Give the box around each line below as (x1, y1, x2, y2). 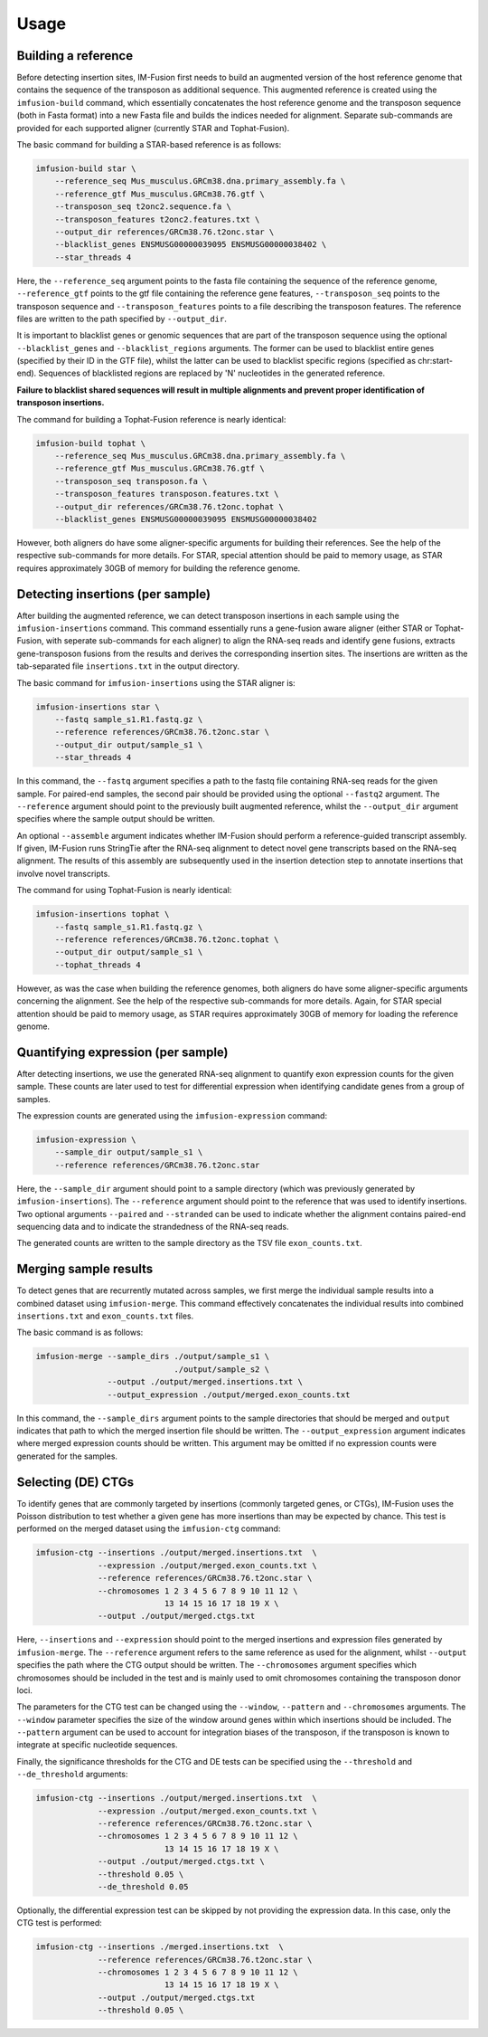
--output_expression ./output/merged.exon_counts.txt (107, 1389, 351, 1400)
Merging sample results (16, 1261, 154, 1277)
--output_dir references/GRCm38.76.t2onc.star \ (54, 226, 275, 237)
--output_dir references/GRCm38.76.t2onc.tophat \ (54, 501, 284, 511)
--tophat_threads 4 (54, 959, 142, 970)
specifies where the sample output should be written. (16, 814, 216, 824)
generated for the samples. (16, 1451, 117, 1461)
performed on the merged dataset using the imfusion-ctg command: (16, 1523, 281, 1534)
